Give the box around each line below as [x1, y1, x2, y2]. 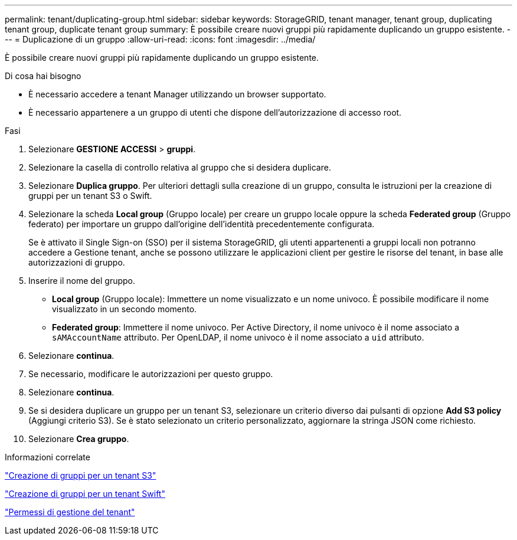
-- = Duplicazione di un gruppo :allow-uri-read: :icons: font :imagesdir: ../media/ [5, 34, 316, 44]
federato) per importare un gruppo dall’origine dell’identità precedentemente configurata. [28, 219, 375, 229]
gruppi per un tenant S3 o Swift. [28, 191, 152, 201]
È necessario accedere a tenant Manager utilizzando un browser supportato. [28, 89, 326, 99]
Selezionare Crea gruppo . [28, 434, 129, 444]
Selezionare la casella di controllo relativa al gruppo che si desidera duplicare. [28, 162, 331, 172]
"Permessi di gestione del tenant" [5, 507, 135, 517]
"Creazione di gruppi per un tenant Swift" [5, 489, 165, 499]
